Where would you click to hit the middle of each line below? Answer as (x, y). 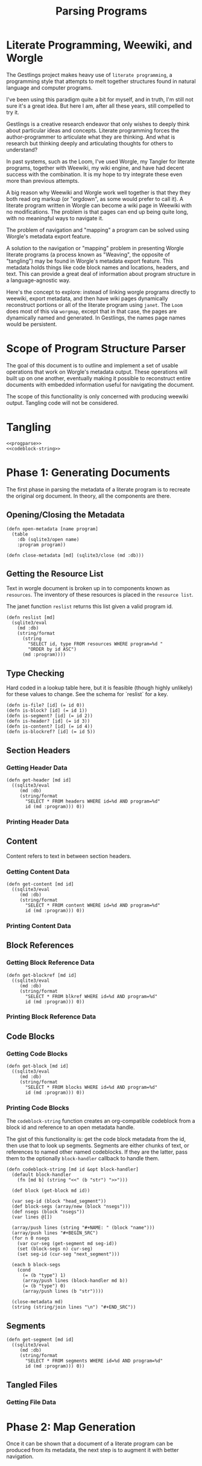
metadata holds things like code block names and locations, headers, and (98, 267)
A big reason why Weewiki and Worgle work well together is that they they (99, 192)
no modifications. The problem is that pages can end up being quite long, (97, 212)
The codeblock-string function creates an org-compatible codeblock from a (101, 1121)
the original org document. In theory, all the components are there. (89, 496)
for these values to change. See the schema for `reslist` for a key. (87, 694)
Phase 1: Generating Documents (88, 473)
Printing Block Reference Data (51, 1017)
